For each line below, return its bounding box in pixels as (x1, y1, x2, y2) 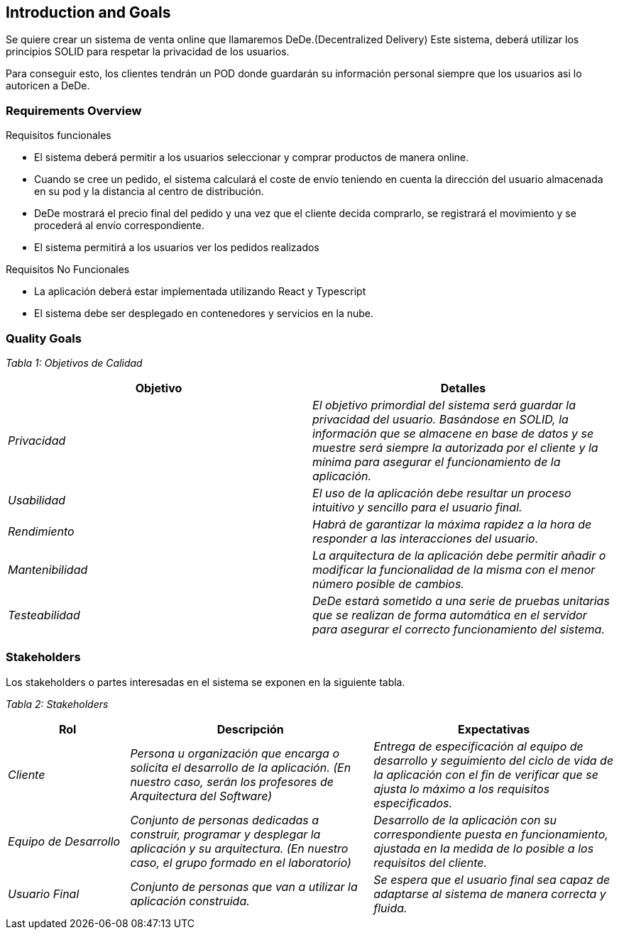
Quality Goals (6, 331, 82, 345)
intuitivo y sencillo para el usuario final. (312, 499, 522, 514)
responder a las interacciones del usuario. (312, 531, 539, 546)
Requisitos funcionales (6, 129, 111, 142)
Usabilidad (8, 492, 66, 507)
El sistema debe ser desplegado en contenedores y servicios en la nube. (34, 307, 374, 320)
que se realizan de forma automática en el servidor (312, 607, 587, 622)
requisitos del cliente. (373, 855, 488, 870)
